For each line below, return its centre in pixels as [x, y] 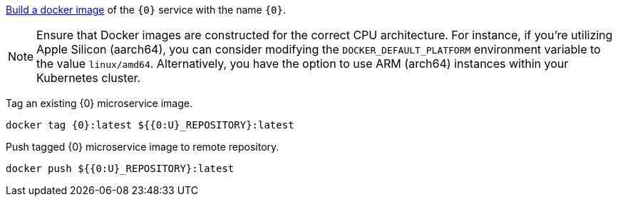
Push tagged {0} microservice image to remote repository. [143, 147]
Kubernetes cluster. [89, 78]
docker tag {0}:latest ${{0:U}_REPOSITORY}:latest [150, 125]
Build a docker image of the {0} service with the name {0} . [146, 10]
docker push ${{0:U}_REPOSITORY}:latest [120, 168]
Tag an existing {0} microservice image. [99, 103]
